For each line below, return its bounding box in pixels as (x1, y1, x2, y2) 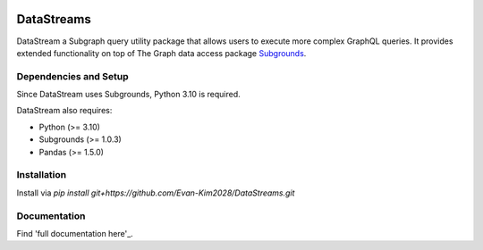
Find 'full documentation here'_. (16, 228, 133, 238)
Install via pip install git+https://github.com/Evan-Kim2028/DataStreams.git (16, 187, 295, 198)
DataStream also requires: (16, 105, 113, 116)
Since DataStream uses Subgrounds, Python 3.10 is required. (16, 89, 241, 100)
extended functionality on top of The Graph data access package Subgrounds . (16, 47, 307, 58)
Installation (16, 169, 67, 181)
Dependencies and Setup (16, 70, 129, 82)
